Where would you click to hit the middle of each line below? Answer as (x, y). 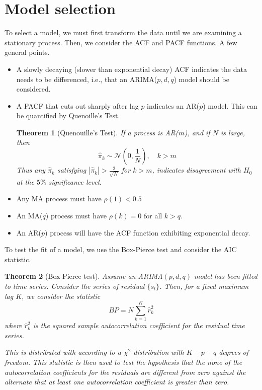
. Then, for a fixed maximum (204, 286)
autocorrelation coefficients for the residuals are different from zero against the (125, 372)
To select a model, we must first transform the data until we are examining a (123, 32)
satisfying (72, 170)
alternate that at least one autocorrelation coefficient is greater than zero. (117, 382)
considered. (33, 89)
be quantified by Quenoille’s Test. (68, 115)
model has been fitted (226, 276)
